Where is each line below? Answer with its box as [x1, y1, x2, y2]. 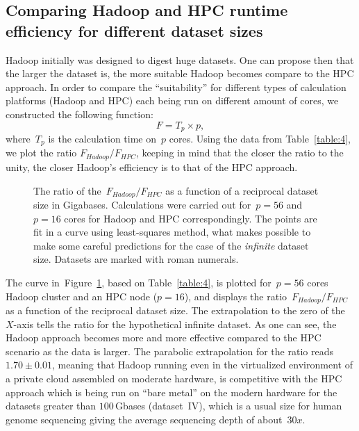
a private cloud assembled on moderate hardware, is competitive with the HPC [6, 371, 342, 385]
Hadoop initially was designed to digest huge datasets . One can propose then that [6, 52, 354, 67]
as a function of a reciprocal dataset [165, 183, 319, 197]
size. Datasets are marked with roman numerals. [33, 252, 239, 266]
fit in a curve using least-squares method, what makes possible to [33, 225, 311, 239]
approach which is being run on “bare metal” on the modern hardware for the [6, 384, 337, 399]
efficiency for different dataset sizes [6, 19, 263, 41]
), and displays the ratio [184, 288, 287, 303]
